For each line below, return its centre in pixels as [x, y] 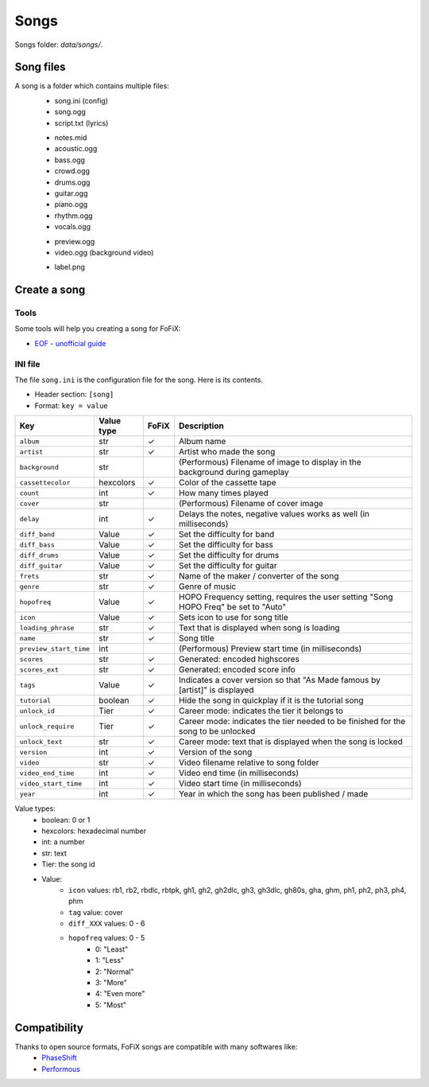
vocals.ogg [73, 227]
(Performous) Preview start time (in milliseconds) [271, 649]
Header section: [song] [74, 395]
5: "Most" [111, 1005]
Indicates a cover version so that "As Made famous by [280, 680]
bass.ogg [70, 160]
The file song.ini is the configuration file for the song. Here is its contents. [139, 380]
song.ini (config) [81, 100]
